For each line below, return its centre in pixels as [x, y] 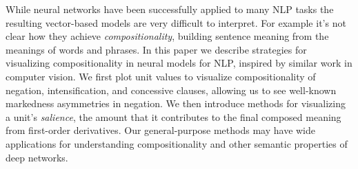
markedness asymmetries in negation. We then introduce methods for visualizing [176, 103]
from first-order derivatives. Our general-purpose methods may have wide [161, 130]
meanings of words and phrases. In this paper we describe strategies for [156, 49]
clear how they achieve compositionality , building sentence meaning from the [167, 36]
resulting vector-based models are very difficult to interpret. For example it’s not [176, 22]
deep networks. [37, 157]
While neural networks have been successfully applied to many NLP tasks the [170, 9]
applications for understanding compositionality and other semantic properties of [177, 143]
